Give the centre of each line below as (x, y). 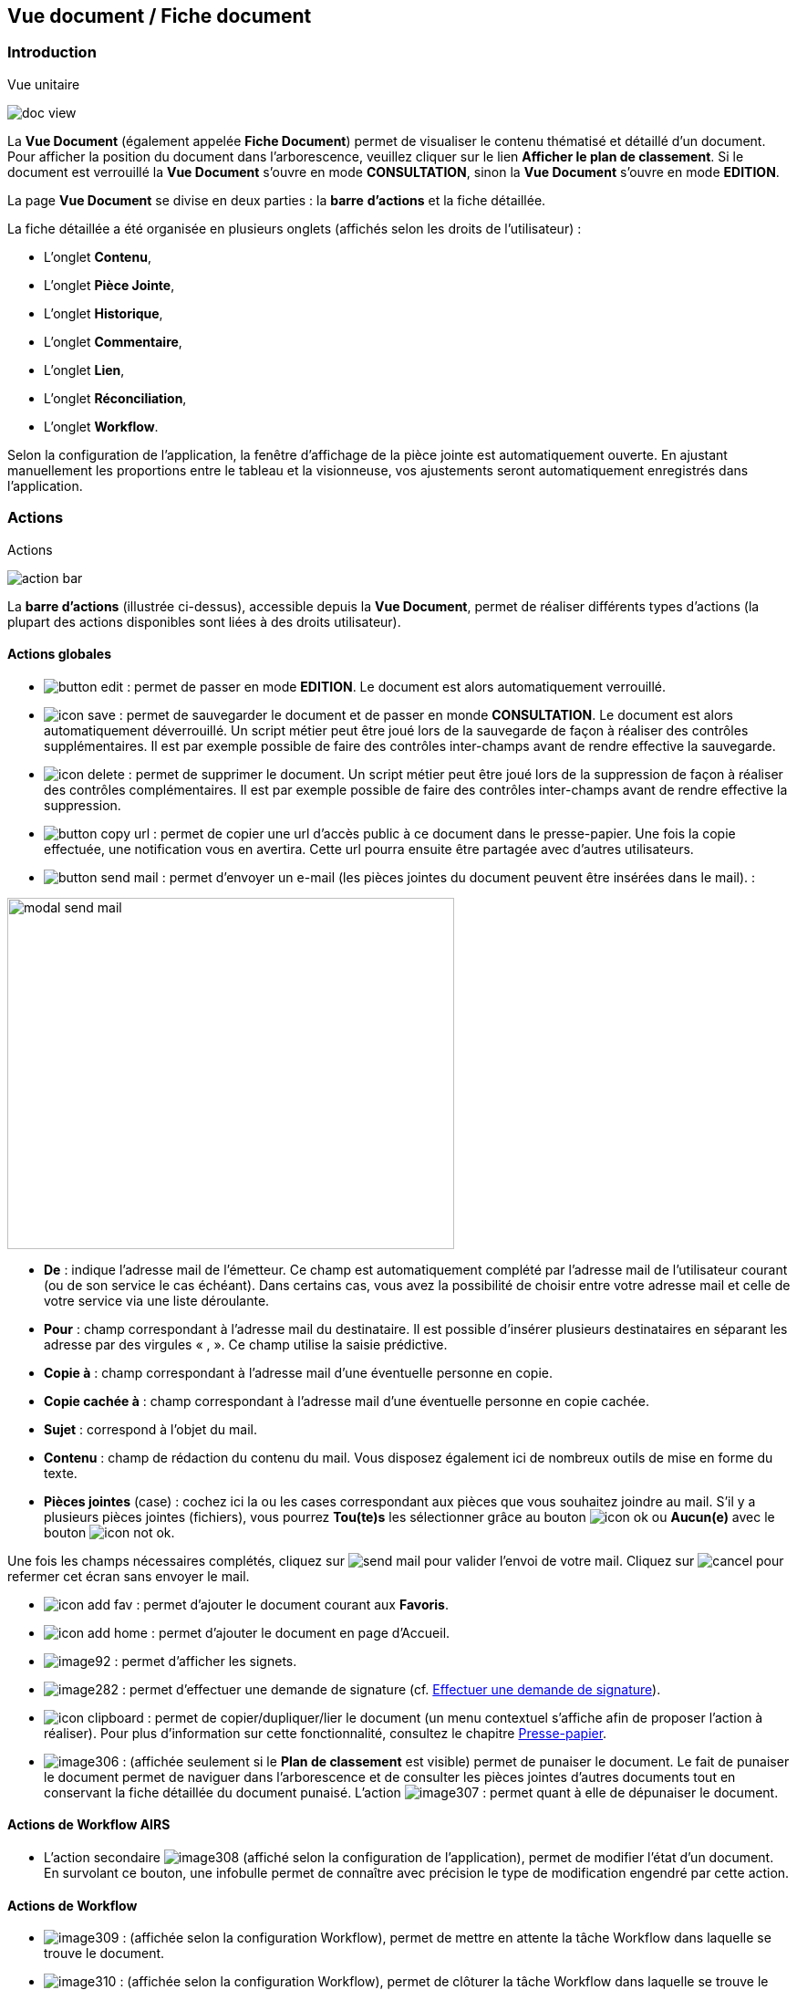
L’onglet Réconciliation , (115, 398)
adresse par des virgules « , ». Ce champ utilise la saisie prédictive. (246, 1344)
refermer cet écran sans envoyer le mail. (129, 1576)
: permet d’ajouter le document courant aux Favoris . (292, 1604)
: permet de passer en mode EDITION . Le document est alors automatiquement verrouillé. (397, 686)
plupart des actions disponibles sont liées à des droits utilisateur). (204, 621)
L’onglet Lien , (84, 370)
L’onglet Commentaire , (113, 341)
